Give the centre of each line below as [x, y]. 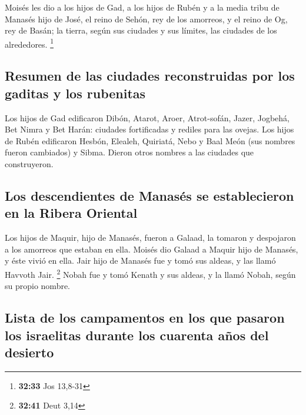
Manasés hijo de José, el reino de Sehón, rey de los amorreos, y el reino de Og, [146, 19]
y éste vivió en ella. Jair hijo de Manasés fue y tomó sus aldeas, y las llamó [140, 260]
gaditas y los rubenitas [75, 93]
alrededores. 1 [29, 43]
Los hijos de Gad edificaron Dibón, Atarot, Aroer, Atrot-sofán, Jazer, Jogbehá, [147, 117]
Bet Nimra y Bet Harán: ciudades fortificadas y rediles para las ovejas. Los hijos [149, 129]
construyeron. [29, 164]
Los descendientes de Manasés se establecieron [149, 195]
